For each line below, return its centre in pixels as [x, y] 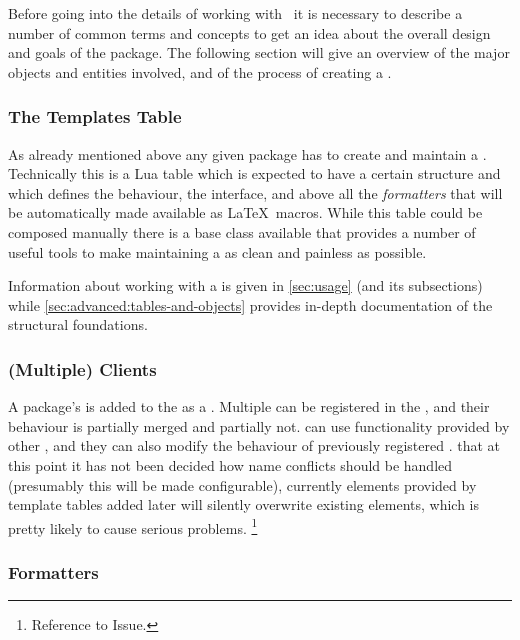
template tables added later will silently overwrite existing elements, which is [244, 504]
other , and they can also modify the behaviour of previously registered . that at [254, 445]
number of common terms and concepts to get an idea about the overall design [249, 32]
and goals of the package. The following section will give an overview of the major [259, 52]
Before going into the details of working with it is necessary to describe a [235, 13]
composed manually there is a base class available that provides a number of [242, 231]
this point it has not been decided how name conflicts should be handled [230, 464]
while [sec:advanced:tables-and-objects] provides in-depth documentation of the [250, 304]
